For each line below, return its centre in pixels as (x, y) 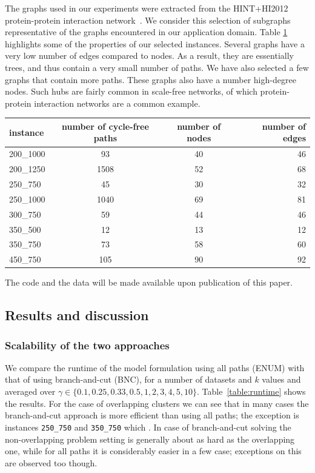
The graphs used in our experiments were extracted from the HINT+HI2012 (147, 8)
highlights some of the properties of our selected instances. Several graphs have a (155, 43)
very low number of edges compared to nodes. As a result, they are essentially (149, 55)
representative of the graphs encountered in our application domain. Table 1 (146, 32)
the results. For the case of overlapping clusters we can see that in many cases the (157, 403)
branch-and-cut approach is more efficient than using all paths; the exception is (152, 415)
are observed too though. (51, 462)
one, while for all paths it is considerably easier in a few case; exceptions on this (153, 451)
